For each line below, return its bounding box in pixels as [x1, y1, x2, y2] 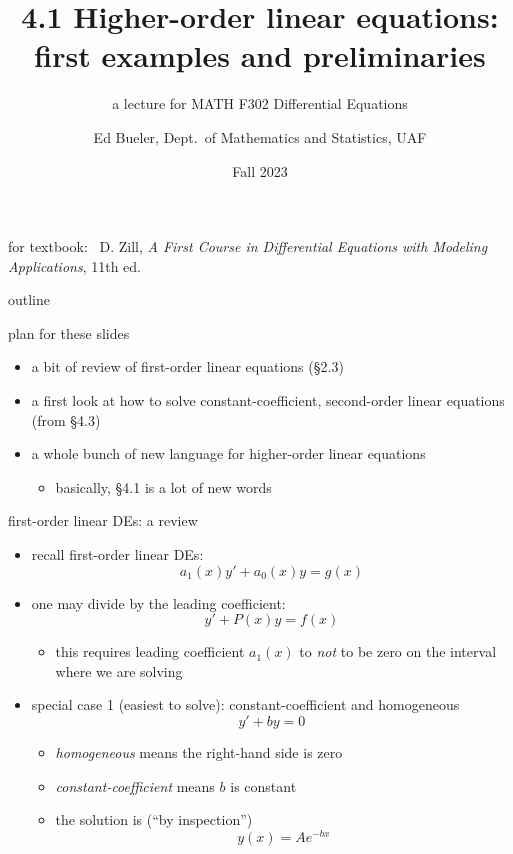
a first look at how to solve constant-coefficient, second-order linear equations [31, 390, 505, 411]
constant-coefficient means [55, 775, 215, 796]
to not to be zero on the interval [299, 641, 497, 662]
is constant [230, 775, 297, 796]
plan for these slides [8, 322, 130, 343]
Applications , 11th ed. [8, 255, 141, 276]
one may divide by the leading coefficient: [31, 592, 286, 613]
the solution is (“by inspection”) [55, 809, 253, 830]
